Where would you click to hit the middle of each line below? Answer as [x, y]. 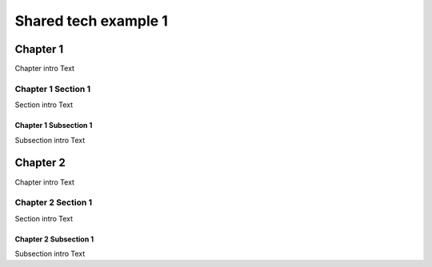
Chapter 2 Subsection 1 [54, 239]
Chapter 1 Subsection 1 [54, 126]
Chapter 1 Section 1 [53, 89]
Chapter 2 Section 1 [54, 202]
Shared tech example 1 [91, 21]
